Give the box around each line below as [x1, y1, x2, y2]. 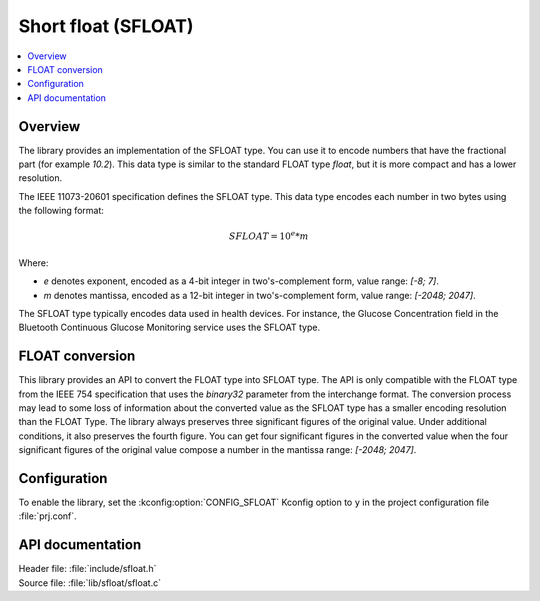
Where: [18, 256, 49, 269]
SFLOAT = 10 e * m [228, 229, 309, 242]
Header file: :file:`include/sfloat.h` [18, 563, 157, 575]
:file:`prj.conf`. [18, 510, 77, 522]
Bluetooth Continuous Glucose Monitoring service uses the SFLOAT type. [18, 321, 321, 334]
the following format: [18, 205, 105, 217]
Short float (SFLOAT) [18, 15, 194, 37]
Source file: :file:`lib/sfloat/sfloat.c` [18, 576, 162, 589]
